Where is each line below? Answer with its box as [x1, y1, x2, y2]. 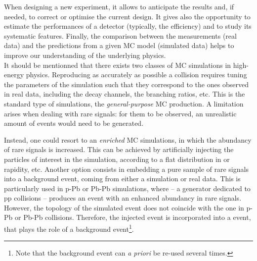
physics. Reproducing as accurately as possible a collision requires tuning [26, 69, 247, 80]
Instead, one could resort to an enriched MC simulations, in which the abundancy [4, 134, 252, 145]
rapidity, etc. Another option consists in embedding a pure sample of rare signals [4, 163, 249, 174]
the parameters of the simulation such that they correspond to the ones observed [4, 79, 249, 89]
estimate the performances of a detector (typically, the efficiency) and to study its [4, 21, 252, 31]
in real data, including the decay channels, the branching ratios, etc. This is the [4, 89, 245, 99]
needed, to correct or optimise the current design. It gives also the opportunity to [4, 11, 251, 21]
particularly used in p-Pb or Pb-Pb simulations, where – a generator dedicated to [4, 183, 251, 193]
